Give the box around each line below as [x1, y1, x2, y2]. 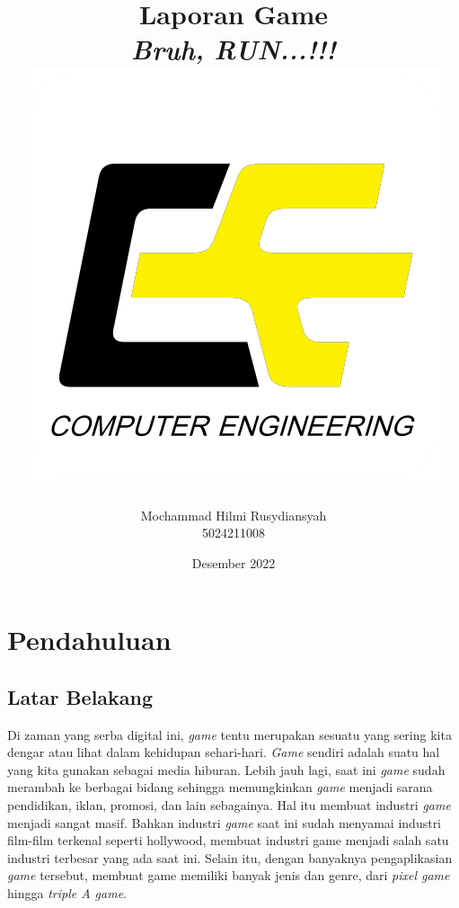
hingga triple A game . [7, 884, 127, 903]
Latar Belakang [7, 682, 154, 710]
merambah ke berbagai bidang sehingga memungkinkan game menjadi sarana [7, 778, 433, 797]
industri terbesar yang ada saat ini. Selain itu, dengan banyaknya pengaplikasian [7, 848, 453, 867]
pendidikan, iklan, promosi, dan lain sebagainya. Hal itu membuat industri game [7, 796, 451, 815]
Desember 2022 [191, 553, 276, 572]
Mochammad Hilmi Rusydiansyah [140, 505, 327, 524]
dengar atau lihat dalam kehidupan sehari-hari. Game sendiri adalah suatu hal [7, 743, 440, 761]
